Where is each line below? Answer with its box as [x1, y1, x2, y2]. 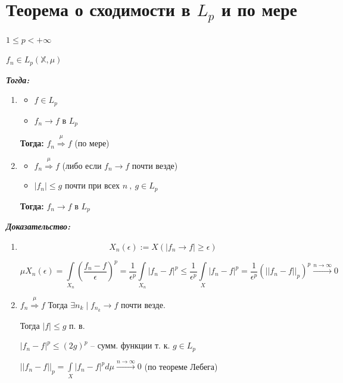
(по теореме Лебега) [144, 360, 218, 372]
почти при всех [64, 179, 120, 191]
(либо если [62, 159, 102, 171]
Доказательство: [6, 220, 71, 233]
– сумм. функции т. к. [91, 339, 170, 351]
